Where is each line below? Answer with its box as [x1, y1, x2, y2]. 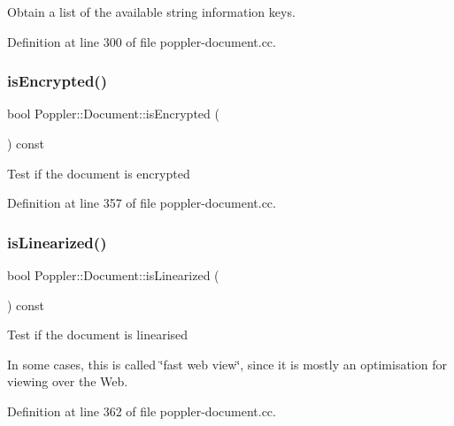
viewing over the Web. [7, 372, 128, 391]
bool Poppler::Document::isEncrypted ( [7, 104, 219, 123]
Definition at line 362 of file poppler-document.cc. [7, 401, 276, 420]
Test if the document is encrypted [7, 164, 190, 182]
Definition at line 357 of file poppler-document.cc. [7, 194, 276, 212]
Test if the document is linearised [7, 325, 189, 344]
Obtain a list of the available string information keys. [7, 3, 296, 20]
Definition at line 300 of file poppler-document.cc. [7, 32, 276, 50]
